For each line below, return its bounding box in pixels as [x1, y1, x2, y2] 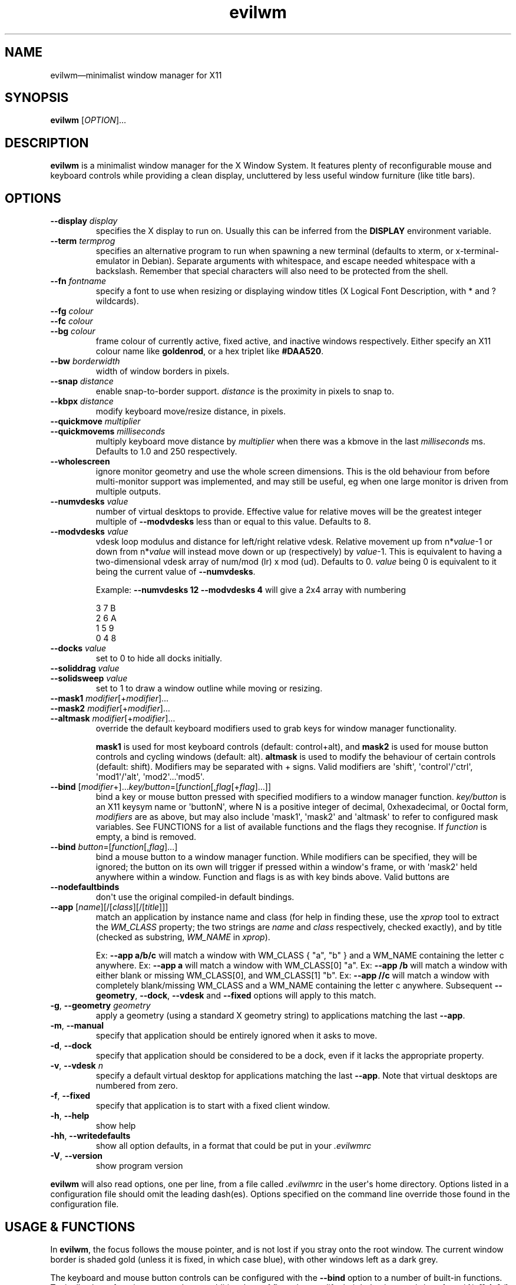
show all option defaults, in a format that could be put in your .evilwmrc [95, 1141, 372, 1151]
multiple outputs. [95, 486, 161, 497]
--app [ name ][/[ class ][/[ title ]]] [50, 902, 168, 912]
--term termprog [50, 236, 115, 246]
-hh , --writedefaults [50, 1131, 131, 1141]
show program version [95, 1161, 183, 1171]
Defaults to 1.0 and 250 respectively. [95, 446, 237, 457]
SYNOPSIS [5, 90, 69, 106]
